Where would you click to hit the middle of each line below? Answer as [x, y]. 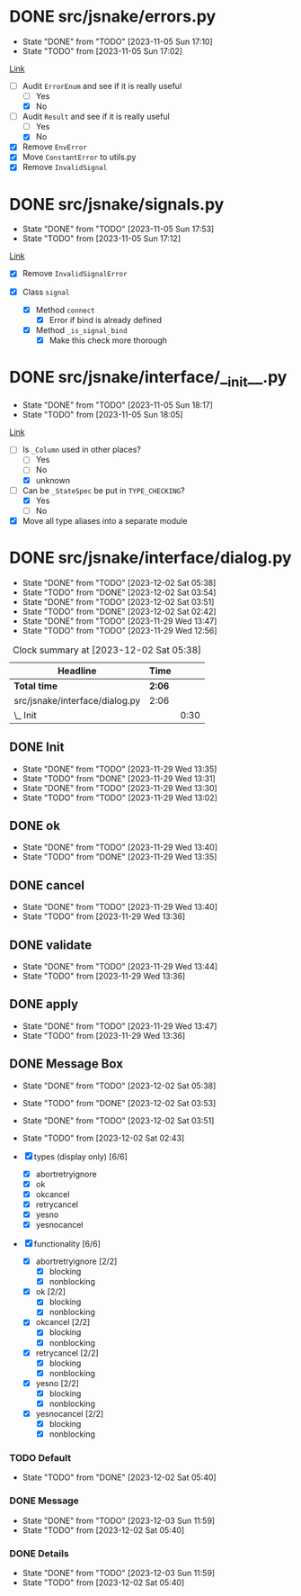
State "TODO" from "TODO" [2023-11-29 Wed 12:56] [120, 630]
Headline [77, 671]
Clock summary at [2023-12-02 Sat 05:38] [107, 650]
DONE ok [35, 825]
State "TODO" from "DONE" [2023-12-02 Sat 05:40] [120, 1477]
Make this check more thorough [108, 340]
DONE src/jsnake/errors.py [113, 17]
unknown [53, 480]
